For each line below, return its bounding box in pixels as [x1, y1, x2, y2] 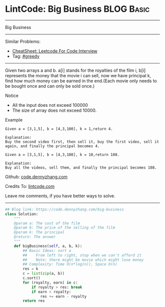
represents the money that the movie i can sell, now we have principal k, [5, 72, 151, 78]
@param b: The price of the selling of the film [14, 225, 115, 230]
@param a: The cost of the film [14, 220, 80, 226]
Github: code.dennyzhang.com [5, 174, 68, 180]
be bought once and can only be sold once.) [5, 83, 95, 89]
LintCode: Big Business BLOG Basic [5, 3, 150, 15]
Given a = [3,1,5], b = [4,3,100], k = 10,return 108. [5, 152, 120, 157]
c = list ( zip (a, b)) [23, 271, 65, 276]
